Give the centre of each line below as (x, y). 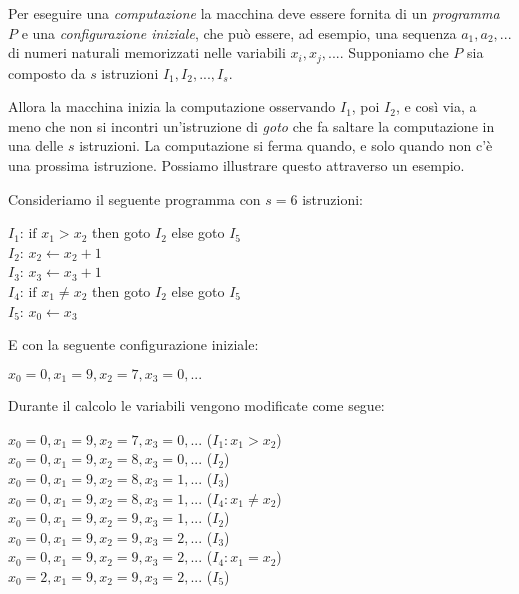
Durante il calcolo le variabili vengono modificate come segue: (196, 405)
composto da (47, 72)
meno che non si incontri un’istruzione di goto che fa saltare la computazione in (251, 125)
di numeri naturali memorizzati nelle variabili (147, 52)
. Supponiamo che (394, 52)
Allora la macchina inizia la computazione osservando (172, 106)
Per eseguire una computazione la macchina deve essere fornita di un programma (254, 13)
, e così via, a (436, 106)
